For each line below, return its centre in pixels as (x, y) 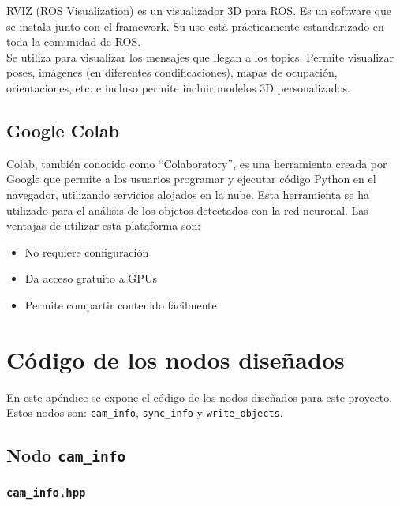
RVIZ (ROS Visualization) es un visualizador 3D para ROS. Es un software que (199, 10)
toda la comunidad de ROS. (74, 41)
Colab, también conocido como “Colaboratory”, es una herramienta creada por (197, 163)
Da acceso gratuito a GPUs (91, 278)
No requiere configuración (87, 251)
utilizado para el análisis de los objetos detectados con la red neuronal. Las (187, 210)
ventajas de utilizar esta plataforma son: (104, 225)
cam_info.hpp (46, 493)
